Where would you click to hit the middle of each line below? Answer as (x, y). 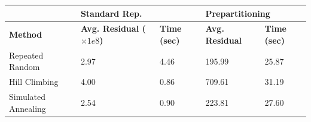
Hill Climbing (34, 82)
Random (25, 67)
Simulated (28, 97)
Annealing (28, 108)
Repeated (26, 55)
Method (26, 34)
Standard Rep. (111, 13)
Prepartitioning (238, 13)
